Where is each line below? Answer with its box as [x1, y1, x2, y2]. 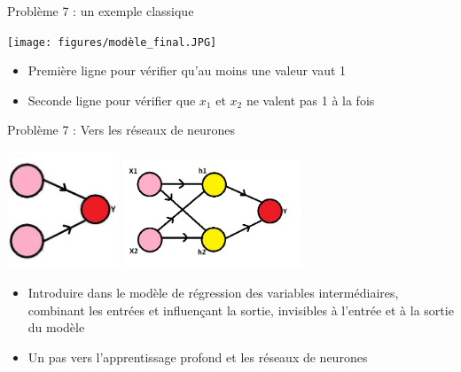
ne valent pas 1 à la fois [246, 90, 375, 109]
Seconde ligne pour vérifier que [27, 90, 196, 109]
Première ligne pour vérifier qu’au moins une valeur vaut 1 [27, 61, 347, 80]
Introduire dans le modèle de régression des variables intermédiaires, [27, 283, 399, 302]
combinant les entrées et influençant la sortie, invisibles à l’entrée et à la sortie [27, 300, 454, 319]
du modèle [27, 318, 85, 337]
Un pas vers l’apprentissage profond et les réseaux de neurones [27, 347, 368, 366]
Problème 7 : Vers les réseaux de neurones [7, 120, 235, 139]
